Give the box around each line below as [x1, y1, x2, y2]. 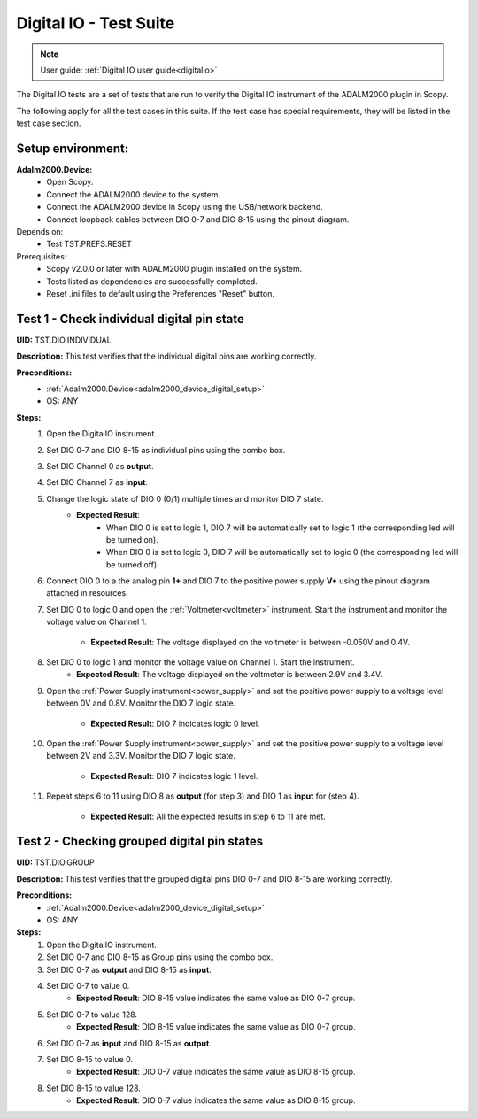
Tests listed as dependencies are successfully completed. [46, 275, 258, 287]
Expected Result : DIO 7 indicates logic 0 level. [90, 718, 260, 729]
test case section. [16, 118, 81, 128]
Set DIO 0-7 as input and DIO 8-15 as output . [46, 1038, 212, 1048]
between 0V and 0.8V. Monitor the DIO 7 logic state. [46, 698, 236, 708]
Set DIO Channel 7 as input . [46, 477, 148, 488]
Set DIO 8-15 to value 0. [46, 1053, 133, 1064]
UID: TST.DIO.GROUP [16, 857, 95, 868]
